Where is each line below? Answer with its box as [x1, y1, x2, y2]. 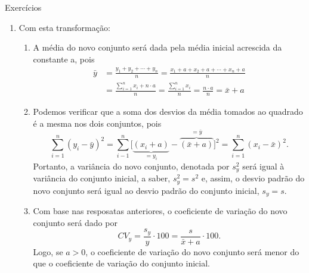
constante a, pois [33, 52, 95, 65]
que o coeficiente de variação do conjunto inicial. [33, 257, 210, 269]
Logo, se [33, 245, 63, 258]
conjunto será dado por [33, 216, 118, 228]
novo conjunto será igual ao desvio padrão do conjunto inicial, [33, 184, 259, 196]
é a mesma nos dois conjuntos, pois [33, 117, 162, 129]
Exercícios [5, 1, 42, 13]
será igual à [242, 159, 285, 172]
